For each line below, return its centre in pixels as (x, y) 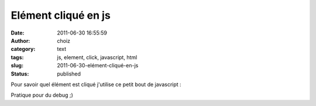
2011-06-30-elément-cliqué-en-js (98, 66)
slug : (17, 66)
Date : (18, 33)
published (69, 74)
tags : (17, 57)
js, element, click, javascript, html (97, 57)
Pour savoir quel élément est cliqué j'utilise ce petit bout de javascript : (96, 84)
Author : (20, 40)
